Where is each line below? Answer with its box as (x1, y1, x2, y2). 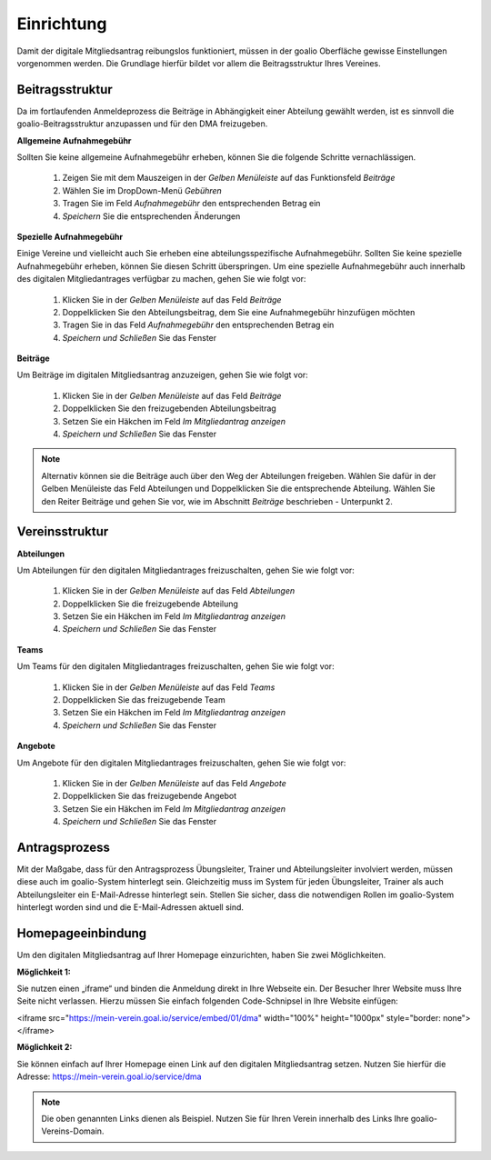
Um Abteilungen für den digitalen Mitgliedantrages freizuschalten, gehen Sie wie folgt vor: (16, 565, 355, 575)
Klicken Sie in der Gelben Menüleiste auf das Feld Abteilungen (62, 585, 296, 596)
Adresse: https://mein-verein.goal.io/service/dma (16, 1071, 202, 1082)
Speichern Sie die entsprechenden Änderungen (62, 210, 241, 222)
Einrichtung (16, 14, 107, 34)
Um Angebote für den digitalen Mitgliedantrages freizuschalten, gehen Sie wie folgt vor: (16, 757, 346, 768)
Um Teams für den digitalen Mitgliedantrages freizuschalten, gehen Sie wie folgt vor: (16, 661, 336, 672)
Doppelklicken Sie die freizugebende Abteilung (62, 598, 238, 609)
